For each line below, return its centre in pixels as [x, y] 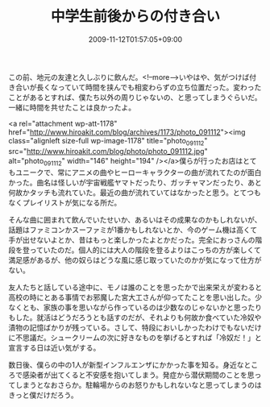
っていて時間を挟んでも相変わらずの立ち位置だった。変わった [160, 87]
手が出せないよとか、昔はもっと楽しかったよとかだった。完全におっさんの [132, 239]
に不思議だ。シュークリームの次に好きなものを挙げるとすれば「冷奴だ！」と [135, 337]
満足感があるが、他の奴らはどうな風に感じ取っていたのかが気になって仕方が [135, 260]
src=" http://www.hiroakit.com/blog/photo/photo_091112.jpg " [108, 151]
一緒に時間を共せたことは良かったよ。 [72, 107]
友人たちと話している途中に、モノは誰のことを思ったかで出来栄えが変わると [135, 287]
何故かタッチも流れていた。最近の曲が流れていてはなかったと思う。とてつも [135, 192]
